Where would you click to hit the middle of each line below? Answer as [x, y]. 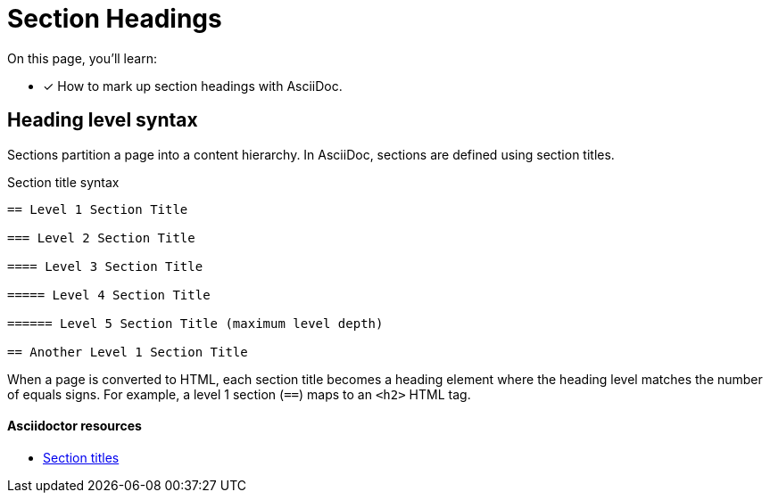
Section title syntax [63, 182]
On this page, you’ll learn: [82, 58]
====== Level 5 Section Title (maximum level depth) [195, 323]
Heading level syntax [103, 120]
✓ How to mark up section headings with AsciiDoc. [193, 86]
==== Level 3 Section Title [105, 266]
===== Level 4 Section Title [109, 295]
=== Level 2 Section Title [101, 238]
